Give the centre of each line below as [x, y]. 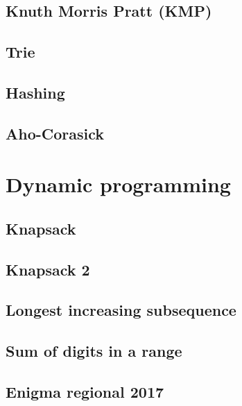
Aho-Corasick [55, 133]
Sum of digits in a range [94, 351]
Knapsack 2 [48, 269]
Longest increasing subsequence [121, 310]
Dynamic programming [118, 184]
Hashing [35, 92]
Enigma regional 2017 [85, 392]
